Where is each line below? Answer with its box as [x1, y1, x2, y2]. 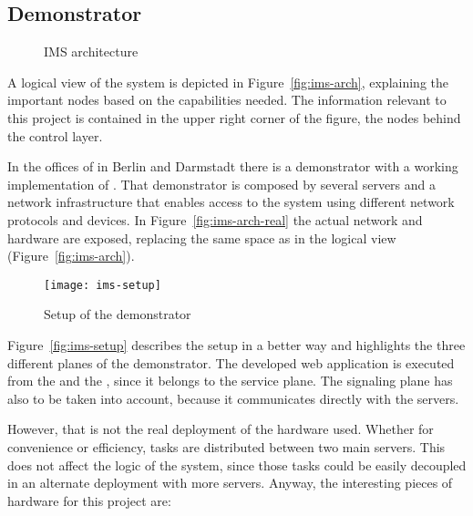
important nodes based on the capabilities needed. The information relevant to [7, 90, 447, 109]
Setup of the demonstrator [44, 304, 191, 324]
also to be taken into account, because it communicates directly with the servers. [7, 388, 459, 408]
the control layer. [7, 126, 103, 145]
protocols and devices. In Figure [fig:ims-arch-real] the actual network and [7, 210, 423, 229]
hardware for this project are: [7, 490, 171, 510]
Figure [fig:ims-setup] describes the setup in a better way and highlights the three [7, 335, 466, 354]
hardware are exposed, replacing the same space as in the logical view [7, 228, 396, 247]
